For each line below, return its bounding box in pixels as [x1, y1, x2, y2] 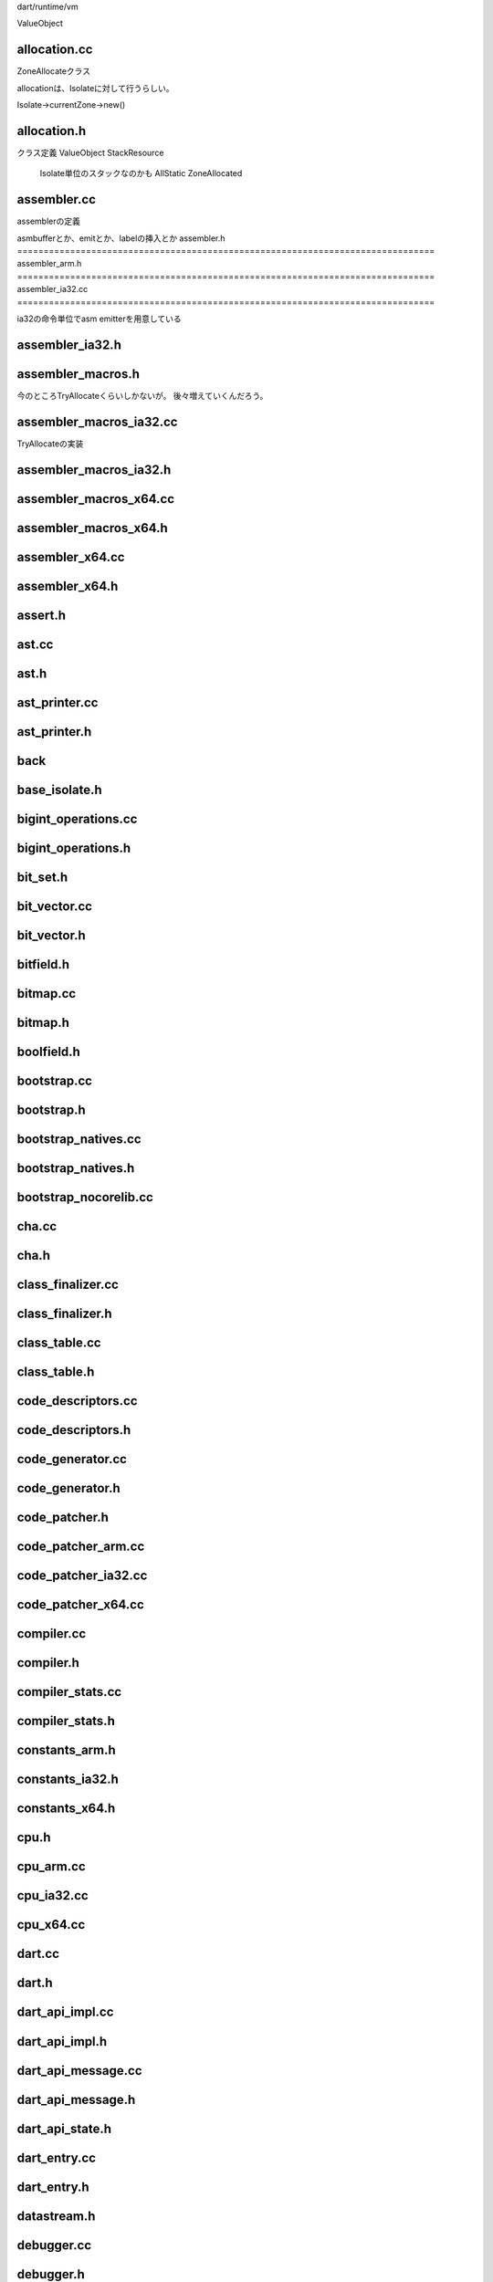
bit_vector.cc [16, 898, 93, 914]
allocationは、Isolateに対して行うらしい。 [16, 82, 174, 93]
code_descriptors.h [16, 1422, 131, 1438]
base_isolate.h [16, 781, 102, 798]
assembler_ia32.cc [16, 284, 89, 295]
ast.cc [16, 636, 54, 652]
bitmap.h [16, 1014, 70, 1031]
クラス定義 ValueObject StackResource [16, 147, 164, 158]
